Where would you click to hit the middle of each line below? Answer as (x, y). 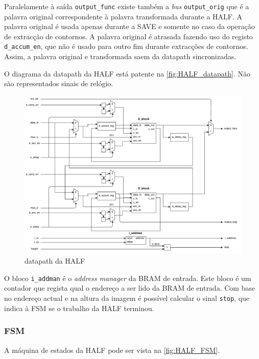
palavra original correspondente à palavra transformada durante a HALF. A (123, 16)
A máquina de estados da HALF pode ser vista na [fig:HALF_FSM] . (112, 350)
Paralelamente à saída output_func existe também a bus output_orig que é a (127, 6)
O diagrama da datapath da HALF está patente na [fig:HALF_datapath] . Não (127, 73)
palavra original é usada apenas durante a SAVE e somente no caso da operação (129, 26)
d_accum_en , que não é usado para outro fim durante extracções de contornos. (126, 46)
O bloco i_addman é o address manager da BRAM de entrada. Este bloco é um (128, 278)
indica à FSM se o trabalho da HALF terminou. (79, 308)
